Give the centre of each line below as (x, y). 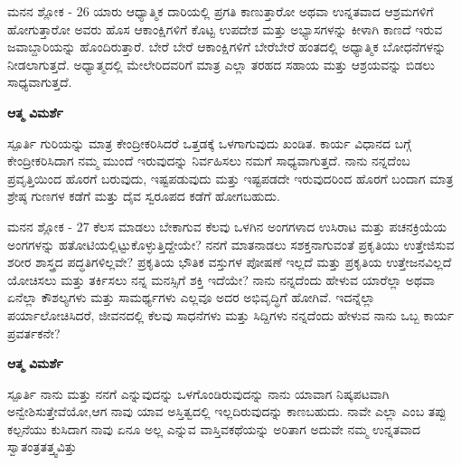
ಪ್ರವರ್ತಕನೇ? (34, 332)
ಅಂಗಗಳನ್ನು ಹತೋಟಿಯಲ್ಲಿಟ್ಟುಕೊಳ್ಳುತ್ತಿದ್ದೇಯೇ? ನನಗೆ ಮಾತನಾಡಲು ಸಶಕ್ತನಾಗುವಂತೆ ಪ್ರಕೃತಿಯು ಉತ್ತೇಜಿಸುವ (231, 244)
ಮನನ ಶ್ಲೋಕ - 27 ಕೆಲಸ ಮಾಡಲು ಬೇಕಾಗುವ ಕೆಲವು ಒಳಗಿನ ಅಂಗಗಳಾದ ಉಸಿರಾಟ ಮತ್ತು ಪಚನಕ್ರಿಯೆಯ (227, 226)
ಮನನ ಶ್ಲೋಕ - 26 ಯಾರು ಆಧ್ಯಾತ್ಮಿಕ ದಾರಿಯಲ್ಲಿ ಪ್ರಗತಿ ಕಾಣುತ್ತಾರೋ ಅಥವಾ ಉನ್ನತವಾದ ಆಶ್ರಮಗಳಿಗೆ (221, 11)
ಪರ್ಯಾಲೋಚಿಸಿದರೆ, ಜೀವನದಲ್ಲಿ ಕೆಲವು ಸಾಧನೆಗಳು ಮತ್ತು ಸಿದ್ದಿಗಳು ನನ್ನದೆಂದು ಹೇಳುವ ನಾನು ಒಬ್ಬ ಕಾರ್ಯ (231, 314)
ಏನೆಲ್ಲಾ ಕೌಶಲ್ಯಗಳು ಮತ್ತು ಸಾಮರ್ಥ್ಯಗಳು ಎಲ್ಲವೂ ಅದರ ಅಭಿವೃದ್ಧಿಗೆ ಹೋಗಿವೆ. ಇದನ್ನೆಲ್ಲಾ (191, 297)
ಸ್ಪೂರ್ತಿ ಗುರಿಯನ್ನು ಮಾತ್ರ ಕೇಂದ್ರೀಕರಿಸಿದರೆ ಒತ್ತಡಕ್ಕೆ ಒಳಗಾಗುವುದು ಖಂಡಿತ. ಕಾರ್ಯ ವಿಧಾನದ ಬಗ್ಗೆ (209, 142)
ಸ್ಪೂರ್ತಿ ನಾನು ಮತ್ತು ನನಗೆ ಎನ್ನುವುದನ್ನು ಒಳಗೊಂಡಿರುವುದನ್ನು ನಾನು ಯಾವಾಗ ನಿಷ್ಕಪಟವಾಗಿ (198, 393)
